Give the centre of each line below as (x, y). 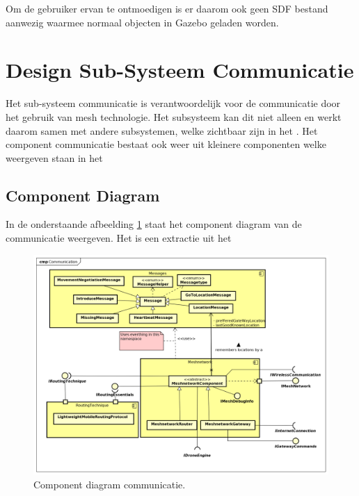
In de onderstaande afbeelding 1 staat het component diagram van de (154, 224)
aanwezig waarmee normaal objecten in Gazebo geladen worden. (142, 22)
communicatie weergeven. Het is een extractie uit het (119, 238)
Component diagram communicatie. (110, 484)
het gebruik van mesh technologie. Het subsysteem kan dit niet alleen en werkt (174, 116)
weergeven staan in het (54, 157)
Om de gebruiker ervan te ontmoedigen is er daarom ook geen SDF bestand (167, 8)
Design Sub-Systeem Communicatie (180, 70)
